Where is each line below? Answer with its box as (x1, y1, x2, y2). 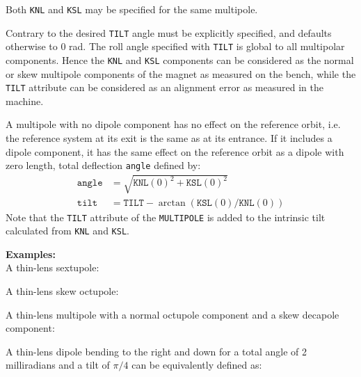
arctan (158, 198, 186, 208)
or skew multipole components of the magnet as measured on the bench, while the (6, 66, 356, 81)
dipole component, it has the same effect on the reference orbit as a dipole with (6, 144, 344, 159)
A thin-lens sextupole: (6, 260, 99, 275)
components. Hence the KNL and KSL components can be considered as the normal (6, 52, 354, 67)
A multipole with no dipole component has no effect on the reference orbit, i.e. (6, 117, 341, 131)
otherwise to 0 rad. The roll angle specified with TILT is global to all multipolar (6, 39, 345, 54)
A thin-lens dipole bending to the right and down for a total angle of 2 (6, 344, 307, 358)
